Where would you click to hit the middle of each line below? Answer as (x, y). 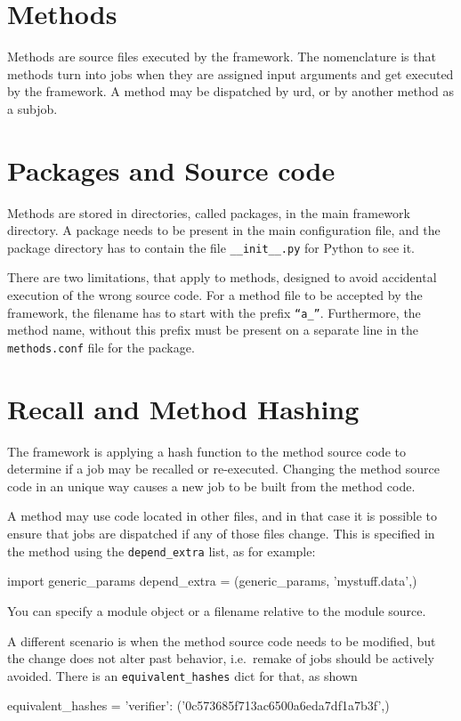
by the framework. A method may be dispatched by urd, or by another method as (231, 91)
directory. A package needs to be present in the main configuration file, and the (224, 230)
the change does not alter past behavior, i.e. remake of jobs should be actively (221, 658)
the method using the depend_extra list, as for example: (162, 551)
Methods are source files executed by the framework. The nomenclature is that (222, 57)
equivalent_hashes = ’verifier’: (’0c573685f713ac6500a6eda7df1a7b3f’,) (198, 705)
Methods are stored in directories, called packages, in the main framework (209, 212)
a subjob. (32, 108)
